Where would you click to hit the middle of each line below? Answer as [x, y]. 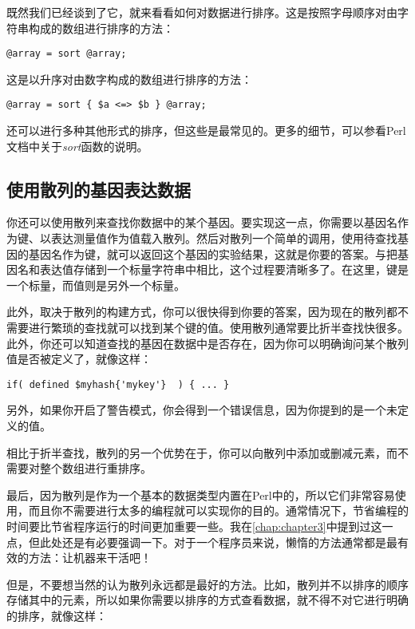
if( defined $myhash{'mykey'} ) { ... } [118, 384]
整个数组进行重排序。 [95, 468]
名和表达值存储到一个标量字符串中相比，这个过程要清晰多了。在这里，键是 [213, 269]
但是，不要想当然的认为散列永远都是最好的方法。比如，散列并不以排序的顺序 [207, 584]
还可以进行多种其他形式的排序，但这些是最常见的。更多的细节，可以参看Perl [206, 131]
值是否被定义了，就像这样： [79, 359]
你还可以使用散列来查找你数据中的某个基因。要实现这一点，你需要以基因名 [202, 222]
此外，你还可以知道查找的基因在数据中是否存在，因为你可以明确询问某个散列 [207, 343]
